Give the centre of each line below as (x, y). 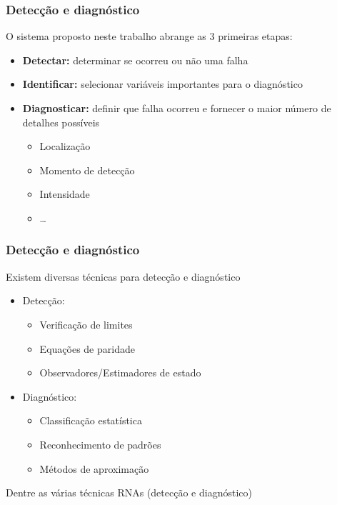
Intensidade (65, 194)
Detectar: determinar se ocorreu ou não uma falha (135, 60)
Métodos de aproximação (94, 468)
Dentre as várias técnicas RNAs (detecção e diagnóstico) (129, 492)
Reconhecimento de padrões (100, 444)
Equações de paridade (87, 348)
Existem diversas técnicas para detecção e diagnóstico (123, 276)
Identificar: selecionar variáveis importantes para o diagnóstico (162, 84)
